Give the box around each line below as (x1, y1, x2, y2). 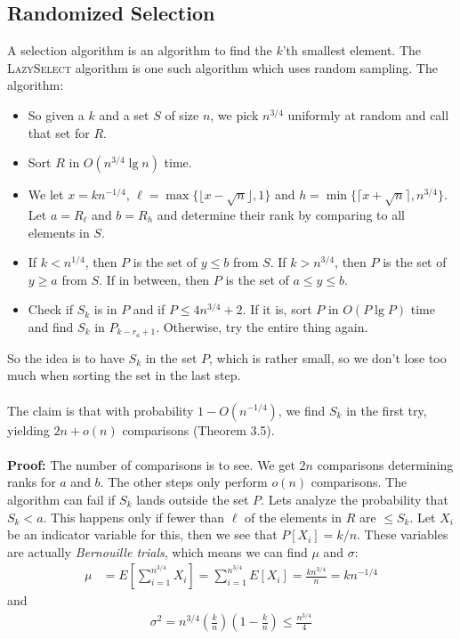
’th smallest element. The (282, 41, 421, 60)
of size (165, 105, 199, 124)
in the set (145, 348, 198, 367)
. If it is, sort (242, 300, 312, 319)
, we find (278, 400, 326, 419)
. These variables (357, 525, 448, 544)
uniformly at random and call (287, 105, 449, 124)
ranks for (7, 473, 56, 491)
